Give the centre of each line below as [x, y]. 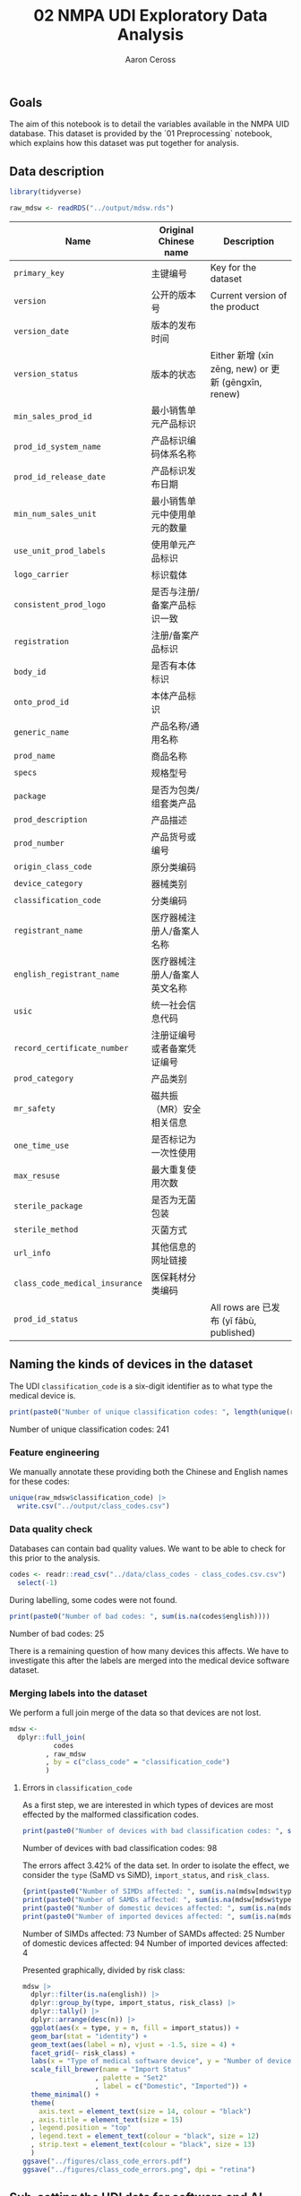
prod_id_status [46, 1319]
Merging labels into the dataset [78, 1692]
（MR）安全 [176, 1109]
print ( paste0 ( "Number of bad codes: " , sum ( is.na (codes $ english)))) [140, 1616]
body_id [30, 672]
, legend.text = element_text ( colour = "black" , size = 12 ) [145, 2136]
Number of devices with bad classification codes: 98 [120, 1848]
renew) [225, 393]
